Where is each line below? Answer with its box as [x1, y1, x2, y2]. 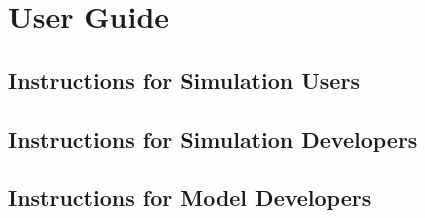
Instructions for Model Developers [8, 182, 372, 213]
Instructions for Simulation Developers [8, 123, 418, 154]
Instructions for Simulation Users [8, 64, 360, 95]
